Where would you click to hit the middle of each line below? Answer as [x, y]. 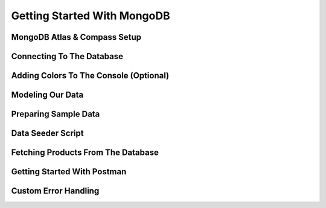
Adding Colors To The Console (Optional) [90, 76]
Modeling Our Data [47, 95]
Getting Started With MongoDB [91, 16]
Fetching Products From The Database [85, 153]
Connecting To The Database [67, 56]
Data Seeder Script [47, 134]
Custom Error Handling [55, 191]
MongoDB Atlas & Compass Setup [76, 37]
